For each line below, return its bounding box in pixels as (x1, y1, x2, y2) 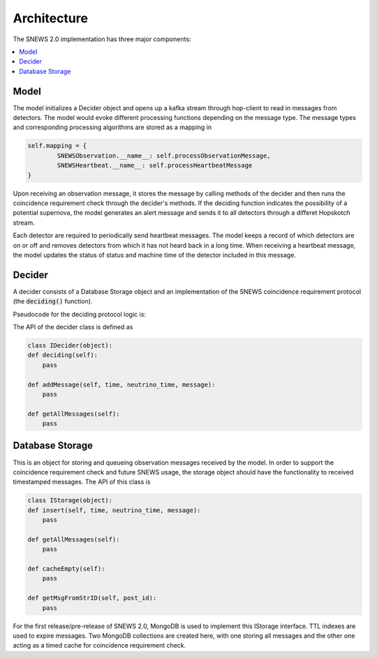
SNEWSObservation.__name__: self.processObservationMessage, (57, 151, 271, 160)
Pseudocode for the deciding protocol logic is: (13, 310, 147, 318)
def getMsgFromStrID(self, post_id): (27, 594, 157, 602)
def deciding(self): (27, 351, 98, 359)
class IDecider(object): (27, 341, 113, 349)
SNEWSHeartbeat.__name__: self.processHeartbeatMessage (57, 161, 253, 170)
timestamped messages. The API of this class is (13, 478, 151, 486)
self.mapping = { (27, 142, 87, 150)
